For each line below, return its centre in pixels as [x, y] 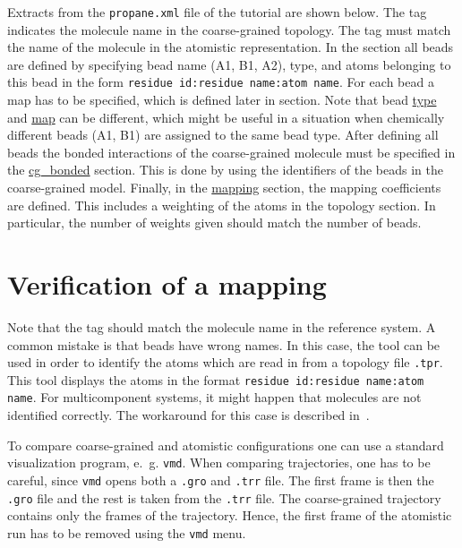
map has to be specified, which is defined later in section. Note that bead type [222, 100]
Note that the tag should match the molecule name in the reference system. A [222, 326]
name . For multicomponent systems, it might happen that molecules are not [214, 397]
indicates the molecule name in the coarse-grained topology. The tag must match [229, 29]
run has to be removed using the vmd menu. [127, 532]
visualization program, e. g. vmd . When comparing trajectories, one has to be [219, 462]
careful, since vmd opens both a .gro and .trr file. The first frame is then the [221, 479]
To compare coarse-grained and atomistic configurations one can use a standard [226, 445]
